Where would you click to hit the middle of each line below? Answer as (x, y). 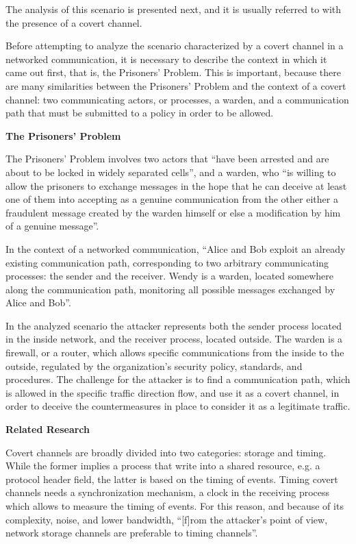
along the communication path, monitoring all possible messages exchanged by (170, 289)
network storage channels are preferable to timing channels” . (132, 533)
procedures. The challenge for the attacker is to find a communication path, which (178, 379)
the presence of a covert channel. (74, 22)
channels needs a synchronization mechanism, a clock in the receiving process (168, 492)
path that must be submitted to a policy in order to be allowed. (140, 113)
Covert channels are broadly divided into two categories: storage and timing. (166, 452)
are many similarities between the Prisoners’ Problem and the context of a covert (176, 85)
